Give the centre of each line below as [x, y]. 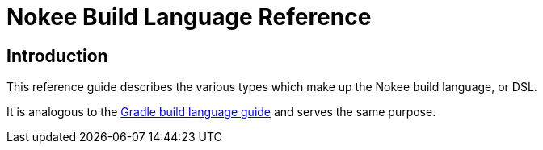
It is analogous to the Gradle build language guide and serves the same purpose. [221, 112]
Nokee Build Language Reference [189, 17]
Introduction [57, 56]
